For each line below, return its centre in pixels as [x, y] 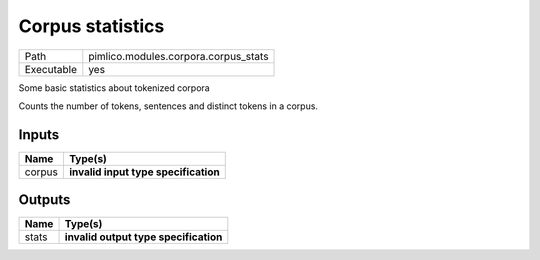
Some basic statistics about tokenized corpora [114, 87]
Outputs [44, 200]
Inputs [39, 134]
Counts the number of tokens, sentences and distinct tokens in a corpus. [168, 106]
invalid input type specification [144, 172]
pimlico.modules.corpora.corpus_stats [178, 56]
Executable [50, 69]
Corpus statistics [91, 26]
